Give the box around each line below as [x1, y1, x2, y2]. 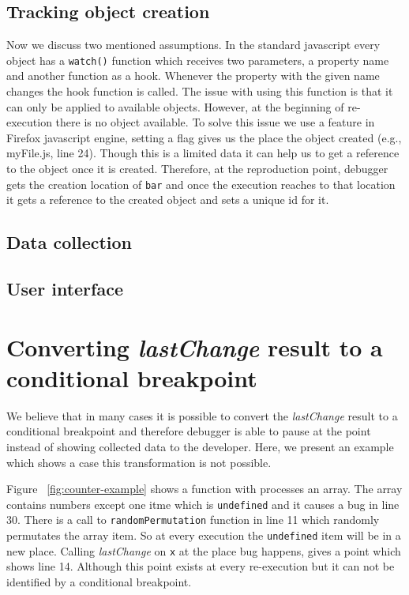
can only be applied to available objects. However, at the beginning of [6, 98, 344, 115]
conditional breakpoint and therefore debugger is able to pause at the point [6, 423, 371, 439]
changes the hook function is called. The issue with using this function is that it [6, 83, 393, 100]
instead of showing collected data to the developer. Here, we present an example [6, 438, 394, 454]
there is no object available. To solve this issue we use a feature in [55, 114, 375, 130]
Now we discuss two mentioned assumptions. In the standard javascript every [6, 36, 381, 53]
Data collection [6, 230, 133, 254]
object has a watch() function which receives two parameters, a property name [6, 51, 389, 68]
